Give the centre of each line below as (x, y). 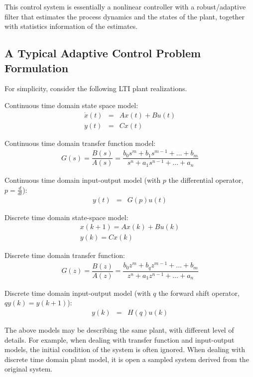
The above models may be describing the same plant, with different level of (119, 329)
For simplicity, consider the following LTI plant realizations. (96, 88)
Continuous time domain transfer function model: (80, 143)
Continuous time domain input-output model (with (83, 180)
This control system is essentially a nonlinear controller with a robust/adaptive (125, 6)
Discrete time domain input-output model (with (78, 293)
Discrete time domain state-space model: (66, 217)
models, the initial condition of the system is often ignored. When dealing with (125, 349)
